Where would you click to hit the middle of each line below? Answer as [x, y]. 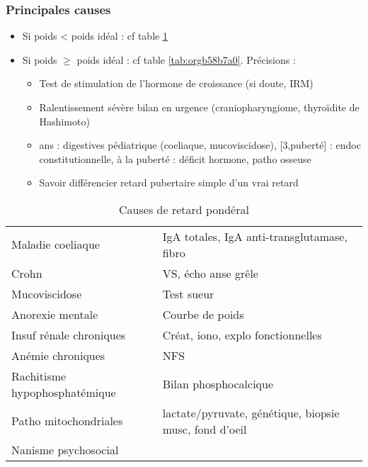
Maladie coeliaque [56, 244]
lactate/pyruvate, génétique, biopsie [251, 412]
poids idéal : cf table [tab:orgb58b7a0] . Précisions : [186, 59]
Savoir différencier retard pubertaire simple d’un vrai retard [169, 182]
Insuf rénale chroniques [69, 334]
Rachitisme [39, 376]
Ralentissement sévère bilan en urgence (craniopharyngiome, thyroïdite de [199, 107]
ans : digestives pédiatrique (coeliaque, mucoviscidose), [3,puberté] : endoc [200, 145]
